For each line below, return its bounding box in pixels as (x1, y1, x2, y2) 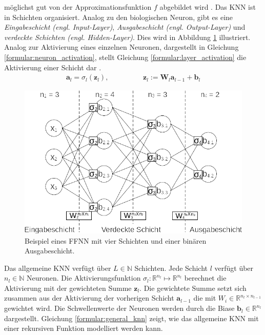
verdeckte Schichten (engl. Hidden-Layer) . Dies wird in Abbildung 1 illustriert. (4, 31, 251, 42)
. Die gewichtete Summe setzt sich (139, 282, 247, 293)
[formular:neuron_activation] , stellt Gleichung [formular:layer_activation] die (4, 51, 247, 62)
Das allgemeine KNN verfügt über (4, 262, 111, 273)
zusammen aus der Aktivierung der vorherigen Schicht (4, 292, 174, 303)
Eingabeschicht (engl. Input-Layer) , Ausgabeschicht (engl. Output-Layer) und (4, 22, 246, 32)
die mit (193, 292, 216, 303)
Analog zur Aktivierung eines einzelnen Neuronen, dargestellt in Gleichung (4, 42, 239, 52)
